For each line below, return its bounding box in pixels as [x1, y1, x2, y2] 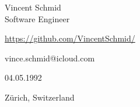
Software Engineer [5, 12, 70, 25]
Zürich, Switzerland [5, 91, 75, 103]
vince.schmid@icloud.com [5, 51, 95, 64]
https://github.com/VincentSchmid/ [5, 32, 135, 44]
